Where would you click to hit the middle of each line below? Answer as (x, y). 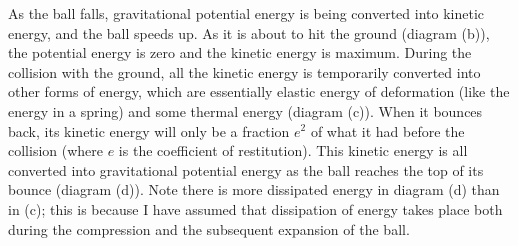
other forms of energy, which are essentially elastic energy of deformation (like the (259, 91)
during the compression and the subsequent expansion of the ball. (209, 228)
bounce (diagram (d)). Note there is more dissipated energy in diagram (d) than (254, 189)
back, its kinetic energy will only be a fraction (149, 130)
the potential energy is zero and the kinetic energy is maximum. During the (240, 52)
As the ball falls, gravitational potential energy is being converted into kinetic (246, 13)
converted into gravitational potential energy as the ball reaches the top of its (246, 169)
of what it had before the (387, 130)
